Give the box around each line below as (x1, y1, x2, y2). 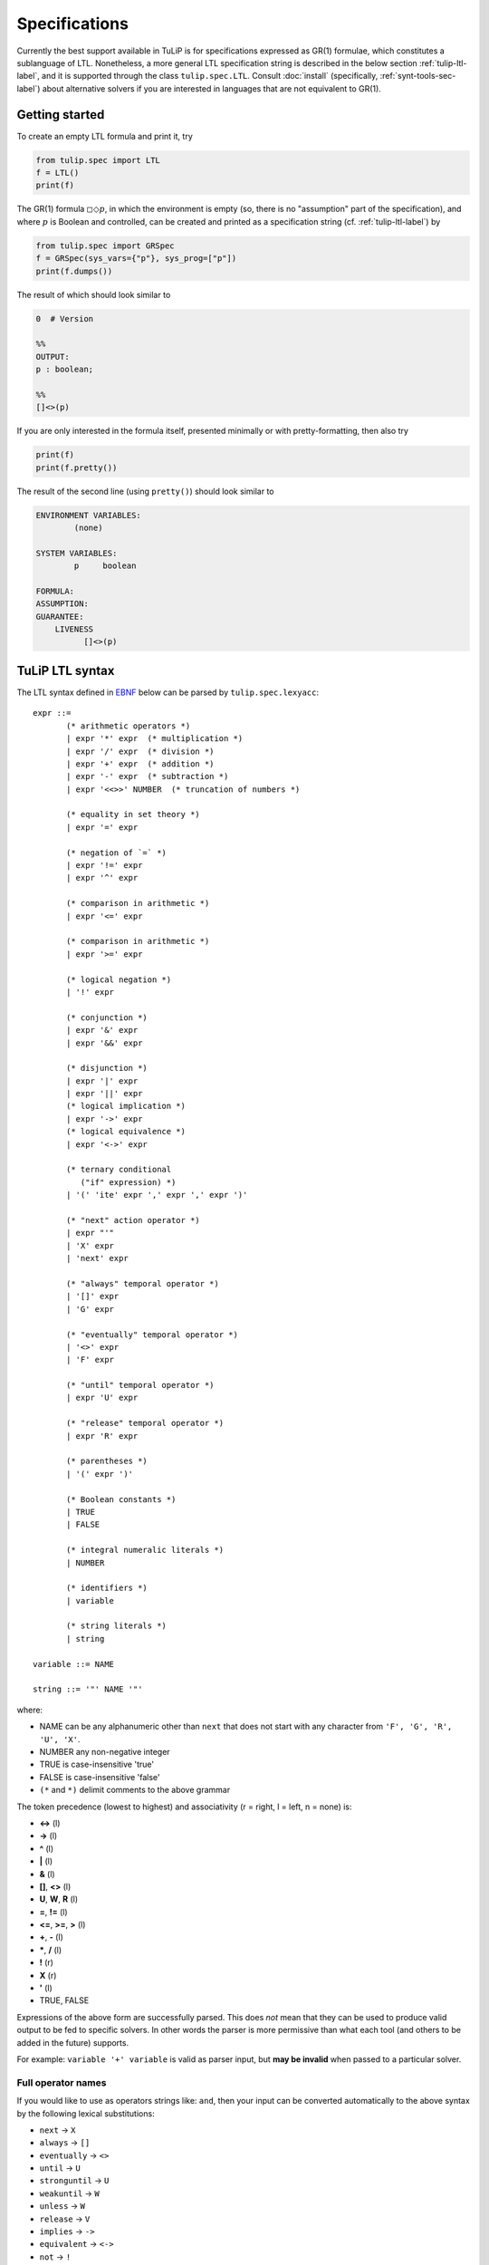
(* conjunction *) (66, 1012, 149, 1023)
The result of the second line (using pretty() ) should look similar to (16, 486, 274, 496)
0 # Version (35, 313, 94, 323)
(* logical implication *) (66, 1101, 186, 1112)
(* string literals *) (66, 1621, 168, 1631)
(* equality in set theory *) (66, 809, 201, 820)
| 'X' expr (66, 1240, 115, 1250)
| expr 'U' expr (66, 1393, 139, 1403)
